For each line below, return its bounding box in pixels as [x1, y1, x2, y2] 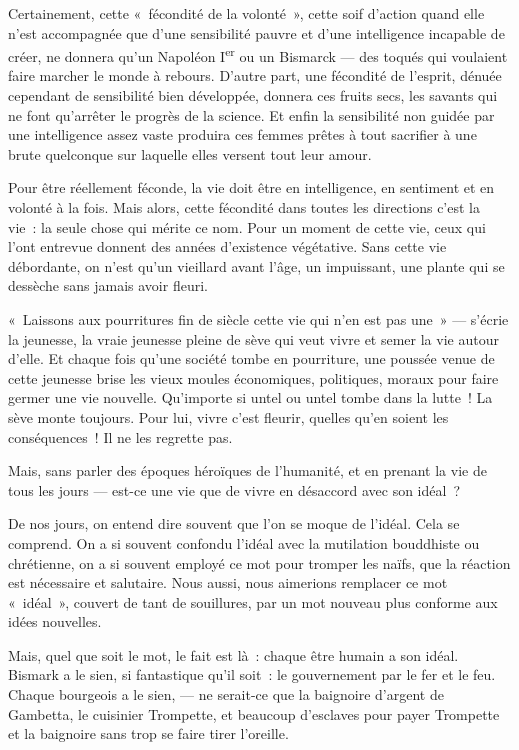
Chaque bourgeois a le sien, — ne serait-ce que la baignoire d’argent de [8, 684, 444, 705]
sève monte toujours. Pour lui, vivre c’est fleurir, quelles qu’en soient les [8, 406, 449, 427]
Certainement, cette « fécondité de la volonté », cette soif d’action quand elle [8, 3, 485, 23]
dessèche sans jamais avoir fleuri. [8, 275, 208, 296]
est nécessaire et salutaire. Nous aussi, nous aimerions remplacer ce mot [8, 572, 448, 593]
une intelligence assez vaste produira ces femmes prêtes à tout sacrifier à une [8, 124, 477, 145]
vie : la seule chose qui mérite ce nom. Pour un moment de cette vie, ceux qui [8, 216, 486, 237]
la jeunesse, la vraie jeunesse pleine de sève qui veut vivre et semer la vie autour [8, 328, 499, 349]
